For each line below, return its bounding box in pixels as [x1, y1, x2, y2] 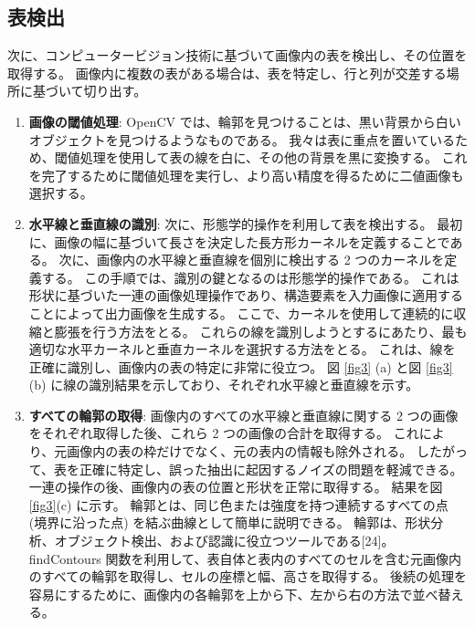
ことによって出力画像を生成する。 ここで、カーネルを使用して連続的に [28, 303, 454, 322]
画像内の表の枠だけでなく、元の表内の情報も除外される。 [67, 442, 413, 461]
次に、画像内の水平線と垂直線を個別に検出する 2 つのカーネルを [58, 250, 445, 269]
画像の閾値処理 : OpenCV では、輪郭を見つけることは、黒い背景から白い [28, 111, 461, 130]
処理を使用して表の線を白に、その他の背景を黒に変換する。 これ [79, 148, 468, 167]
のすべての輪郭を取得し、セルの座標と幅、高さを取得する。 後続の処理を [28, 567, 467, 586]
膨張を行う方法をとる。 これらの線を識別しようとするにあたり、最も [54, 321, 468, 340]
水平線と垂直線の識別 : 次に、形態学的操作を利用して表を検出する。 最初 [28, 214, 463, 233]
